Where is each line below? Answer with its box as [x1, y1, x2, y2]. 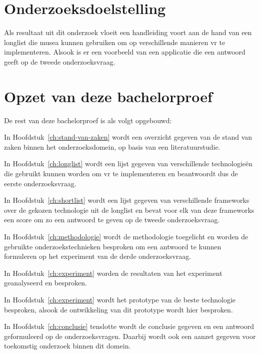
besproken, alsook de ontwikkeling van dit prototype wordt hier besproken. [4, 304, 233, 314]
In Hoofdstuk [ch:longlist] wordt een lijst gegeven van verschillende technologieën [4, 158, 253, 169]
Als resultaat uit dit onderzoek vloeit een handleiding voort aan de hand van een [4, 27, 252, 38]
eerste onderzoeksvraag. [4, 178, 76, 188]
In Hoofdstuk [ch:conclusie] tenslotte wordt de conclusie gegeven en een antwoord [4, 321, 254, 331]
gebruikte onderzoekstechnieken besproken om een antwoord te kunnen [4, 241, 221, 251]
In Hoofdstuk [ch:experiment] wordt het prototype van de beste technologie [4, 294, 236, 304]
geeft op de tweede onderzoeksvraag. [4, 56, 115, 67]
